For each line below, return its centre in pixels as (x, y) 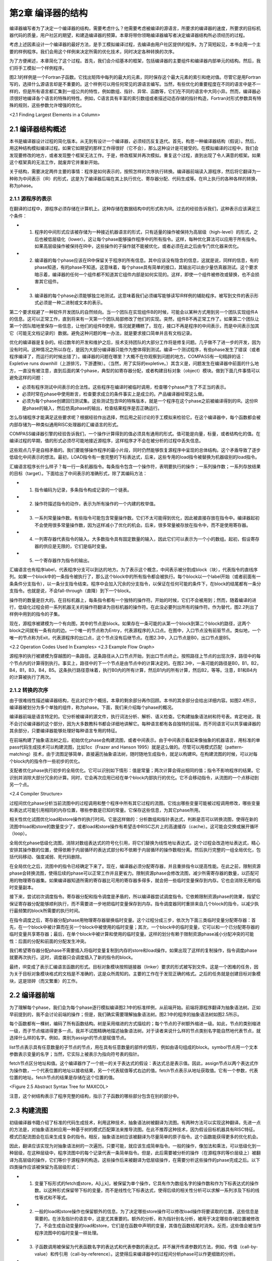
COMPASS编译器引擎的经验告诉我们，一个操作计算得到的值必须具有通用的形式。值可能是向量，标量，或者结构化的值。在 (135, 433)
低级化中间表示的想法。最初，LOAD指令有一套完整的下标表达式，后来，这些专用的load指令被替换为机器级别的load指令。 (134, 457)
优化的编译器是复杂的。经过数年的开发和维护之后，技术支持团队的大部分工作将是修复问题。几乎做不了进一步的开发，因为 (135, 342)
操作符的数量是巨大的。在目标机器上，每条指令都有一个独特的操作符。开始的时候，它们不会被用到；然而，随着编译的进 (133, 600)
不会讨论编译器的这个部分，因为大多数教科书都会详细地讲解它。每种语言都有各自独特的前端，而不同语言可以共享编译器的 (135, 723)
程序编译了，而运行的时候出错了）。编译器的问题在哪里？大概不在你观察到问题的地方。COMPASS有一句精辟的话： (127, 357)
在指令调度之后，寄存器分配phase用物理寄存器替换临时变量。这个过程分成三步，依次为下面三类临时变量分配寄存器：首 (133, 920)
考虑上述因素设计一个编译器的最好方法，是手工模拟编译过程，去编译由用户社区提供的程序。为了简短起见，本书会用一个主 (135, 44)
